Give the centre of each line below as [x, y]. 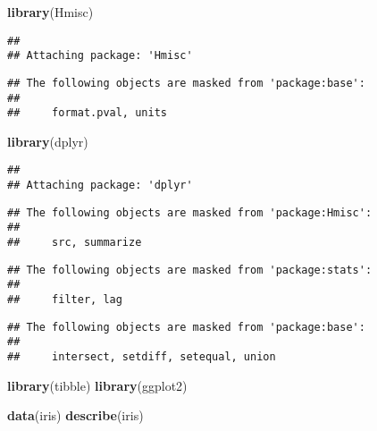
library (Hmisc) [50, 12]
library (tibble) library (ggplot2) [97, 385]
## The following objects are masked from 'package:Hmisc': [190, 212]
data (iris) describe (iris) [75, 415]
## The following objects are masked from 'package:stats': [190, 270]
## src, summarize [75, 243]
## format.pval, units [87, 113]
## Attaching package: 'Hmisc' [100, 56]
